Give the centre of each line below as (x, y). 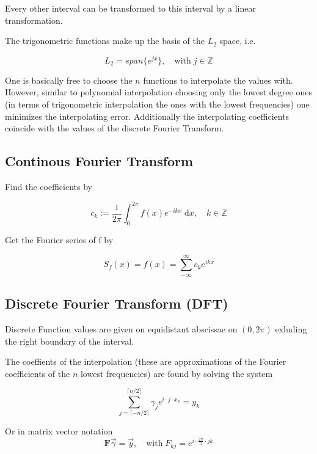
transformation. (34, 20)
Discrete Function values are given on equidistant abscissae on (121, 328)
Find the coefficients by (49, 187)
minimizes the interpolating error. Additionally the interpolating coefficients (147, 116)
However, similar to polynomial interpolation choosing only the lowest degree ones (158, 92)
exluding (291, 328)
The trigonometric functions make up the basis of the (105, 41)
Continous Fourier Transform (99, 161)
